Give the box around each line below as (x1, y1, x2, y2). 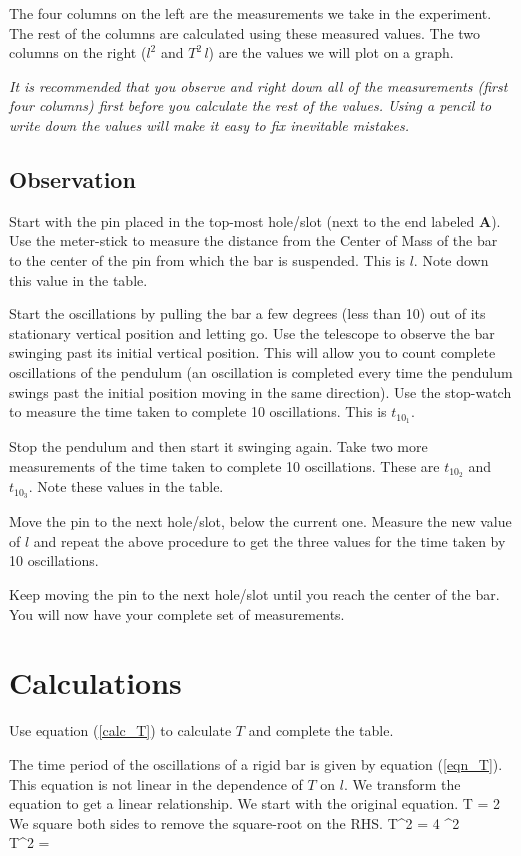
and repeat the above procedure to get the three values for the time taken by (33, 530, 506, 551)
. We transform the (343, 773, 461, 794)
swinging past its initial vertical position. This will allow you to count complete (9, 342, 496, 363)
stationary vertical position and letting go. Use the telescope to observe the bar (9, 322, 495, 343)
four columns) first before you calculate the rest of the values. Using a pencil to (9, 95, 492, 116)
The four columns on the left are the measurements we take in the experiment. (9, 3, 492, 23)
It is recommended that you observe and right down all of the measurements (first (9, 75, 508, 96)
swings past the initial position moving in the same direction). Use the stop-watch (9, 381, 512, 402)
